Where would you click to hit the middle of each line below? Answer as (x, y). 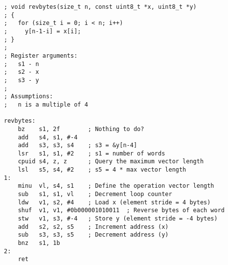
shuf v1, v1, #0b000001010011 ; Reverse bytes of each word (121, 210)
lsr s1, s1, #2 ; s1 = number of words (91, 153)
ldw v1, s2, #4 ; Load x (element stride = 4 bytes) (114, 202)
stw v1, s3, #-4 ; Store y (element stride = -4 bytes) (118, 219)
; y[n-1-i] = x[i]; (43, 31)
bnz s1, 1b (39, 243)
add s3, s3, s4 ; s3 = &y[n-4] (78, 145)
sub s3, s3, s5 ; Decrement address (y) (93, 235)
